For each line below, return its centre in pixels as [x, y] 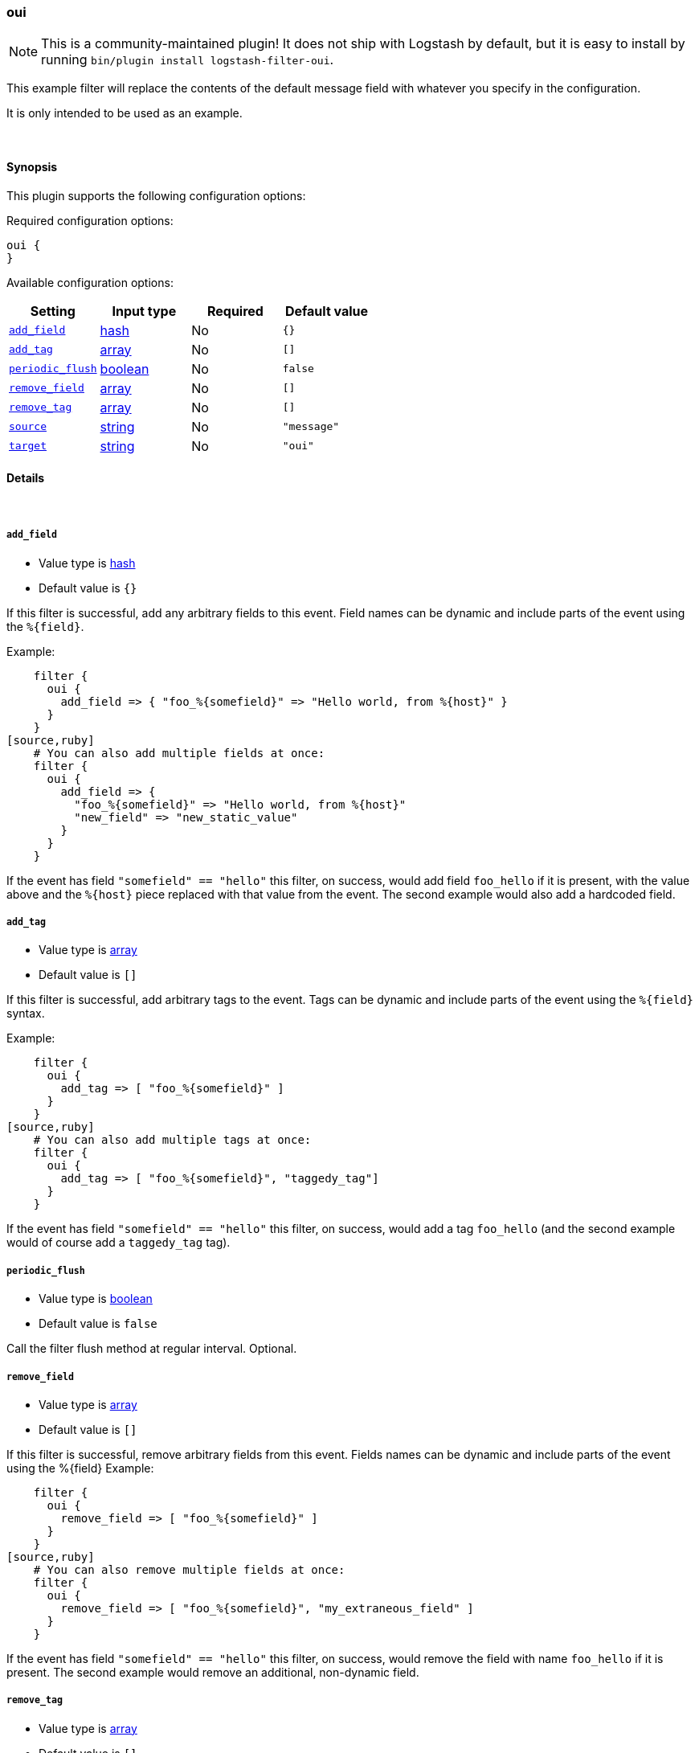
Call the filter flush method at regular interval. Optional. [152, 1349]
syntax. [26, 1014]
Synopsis [32, 166]
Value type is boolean [96, 1299]
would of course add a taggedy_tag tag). [119, 1243]
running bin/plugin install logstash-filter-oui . [188, 60]
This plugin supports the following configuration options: [156, 195]
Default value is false [98, 1324]
